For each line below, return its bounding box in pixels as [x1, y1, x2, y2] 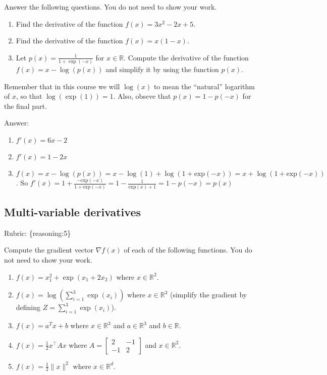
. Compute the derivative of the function [124, 52, 249, 62]
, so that [16, 91, 42, 101]
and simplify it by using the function [105, 64, 219, 75]
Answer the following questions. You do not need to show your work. [4, 2, 217, 12]
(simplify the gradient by [170, 289, 247, 300]
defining [16, 302, 41, 312]
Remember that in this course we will [4, 81, 120, 91]
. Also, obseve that [113, 91, 171, 101]
